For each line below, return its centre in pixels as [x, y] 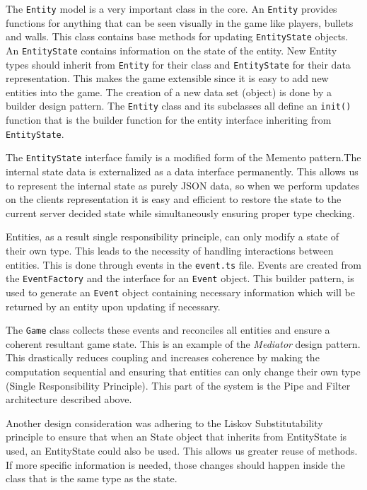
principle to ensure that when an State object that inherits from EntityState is [176, 437]
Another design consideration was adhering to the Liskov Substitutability [164, 422]
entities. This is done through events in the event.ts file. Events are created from [183, 264]
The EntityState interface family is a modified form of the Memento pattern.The [183, 157]
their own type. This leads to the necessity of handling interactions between [170, 250]
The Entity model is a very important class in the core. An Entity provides [171, 8]
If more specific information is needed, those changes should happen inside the [175, 464]
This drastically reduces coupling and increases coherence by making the [163, 357]
